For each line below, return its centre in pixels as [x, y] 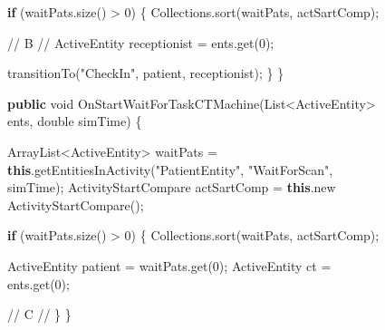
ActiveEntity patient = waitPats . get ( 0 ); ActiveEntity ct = [169, 265]
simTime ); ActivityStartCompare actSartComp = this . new [172, 187]
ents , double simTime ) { [75, 121]
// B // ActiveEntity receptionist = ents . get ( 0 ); [141, 42]
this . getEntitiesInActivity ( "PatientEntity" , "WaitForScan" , [170, 169]
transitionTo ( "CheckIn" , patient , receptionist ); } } [146, 73]
